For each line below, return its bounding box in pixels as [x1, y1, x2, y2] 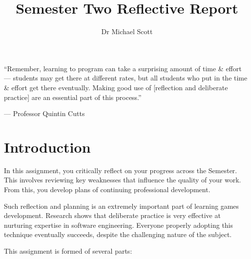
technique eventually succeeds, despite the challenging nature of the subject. [4, 229, 232, 239]
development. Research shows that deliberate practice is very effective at [4, 210, 221, 220]
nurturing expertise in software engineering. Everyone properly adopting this [4, 219, 233, 230]
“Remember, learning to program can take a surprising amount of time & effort [4, 63, 242, 73]
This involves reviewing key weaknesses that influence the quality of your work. [4, 175, 241, 185]
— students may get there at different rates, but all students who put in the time [4, 73, 248, 83]
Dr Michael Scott [101, 26, 153, 37]
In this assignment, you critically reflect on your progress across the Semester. [4, 165, 237, 175]
